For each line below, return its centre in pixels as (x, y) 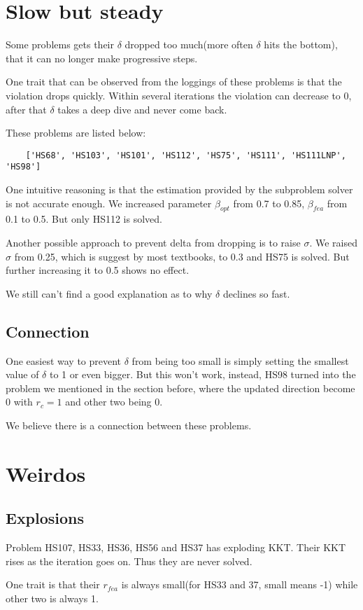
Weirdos (46, 473)
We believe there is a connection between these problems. (129, 425)
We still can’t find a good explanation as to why (109, 293)
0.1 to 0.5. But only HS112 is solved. (84, 219)
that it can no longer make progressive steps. (102, 58)
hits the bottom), (301, 44)
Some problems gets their (60, 44)
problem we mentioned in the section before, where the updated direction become (180, 388)
